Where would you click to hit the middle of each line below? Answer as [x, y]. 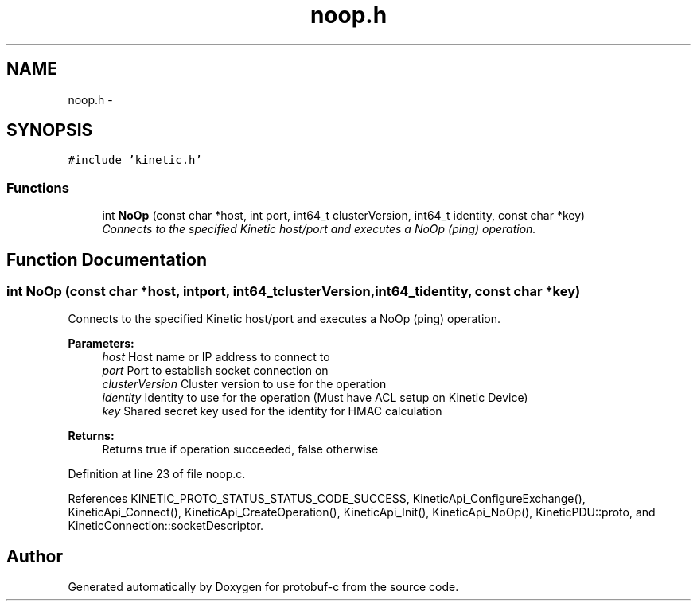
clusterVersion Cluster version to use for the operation [244, 384]
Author [35, 556]
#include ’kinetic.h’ [135, 160]
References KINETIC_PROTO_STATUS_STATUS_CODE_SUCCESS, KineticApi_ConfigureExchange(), [327, 499]
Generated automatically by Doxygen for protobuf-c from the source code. [263, 587]
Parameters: [101, 344]
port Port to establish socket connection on [215, 371]
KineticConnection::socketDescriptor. [166, 526]
